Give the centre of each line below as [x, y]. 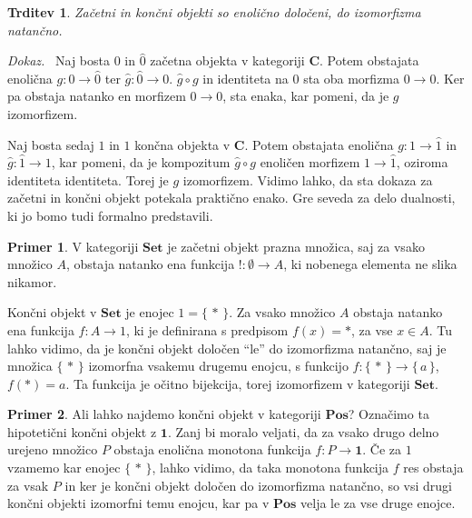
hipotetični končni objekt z [82, 431]
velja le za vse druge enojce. [378, 503]
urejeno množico [53, 449]
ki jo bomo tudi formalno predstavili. [110, 215]
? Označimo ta [388, 414]
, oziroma [422, 162]
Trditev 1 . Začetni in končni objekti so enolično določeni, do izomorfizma [214, 12]
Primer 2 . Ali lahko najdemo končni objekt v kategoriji [164, 414]
